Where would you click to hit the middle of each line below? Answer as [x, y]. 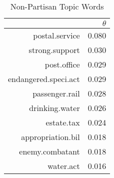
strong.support [54, 50]
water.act [64, 166]
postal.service [56, 35]
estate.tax [63, 122]
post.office [62, 64]
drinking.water [54, 108]
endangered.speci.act [44, 79]
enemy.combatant [49, 151]
